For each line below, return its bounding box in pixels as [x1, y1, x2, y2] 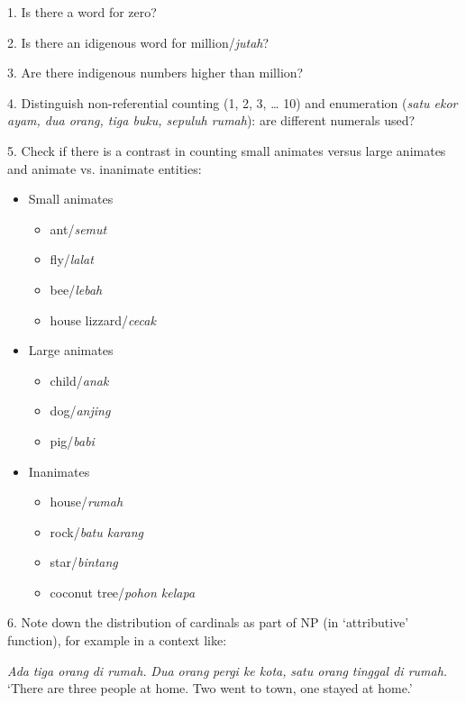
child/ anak [50, 370, 109, 389]
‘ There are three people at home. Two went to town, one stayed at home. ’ [7, 679, 413, 698]
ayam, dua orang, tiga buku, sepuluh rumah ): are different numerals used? [7, 111, 416, 130]
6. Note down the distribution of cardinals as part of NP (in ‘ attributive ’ [7, 613, 409, 632]
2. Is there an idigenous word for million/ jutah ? [7, 32, 270, 51]
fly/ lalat [50, 250, 94, 269]
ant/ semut [50, 219, 107, 238]
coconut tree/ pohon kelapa [50, 582, 196, 601]
